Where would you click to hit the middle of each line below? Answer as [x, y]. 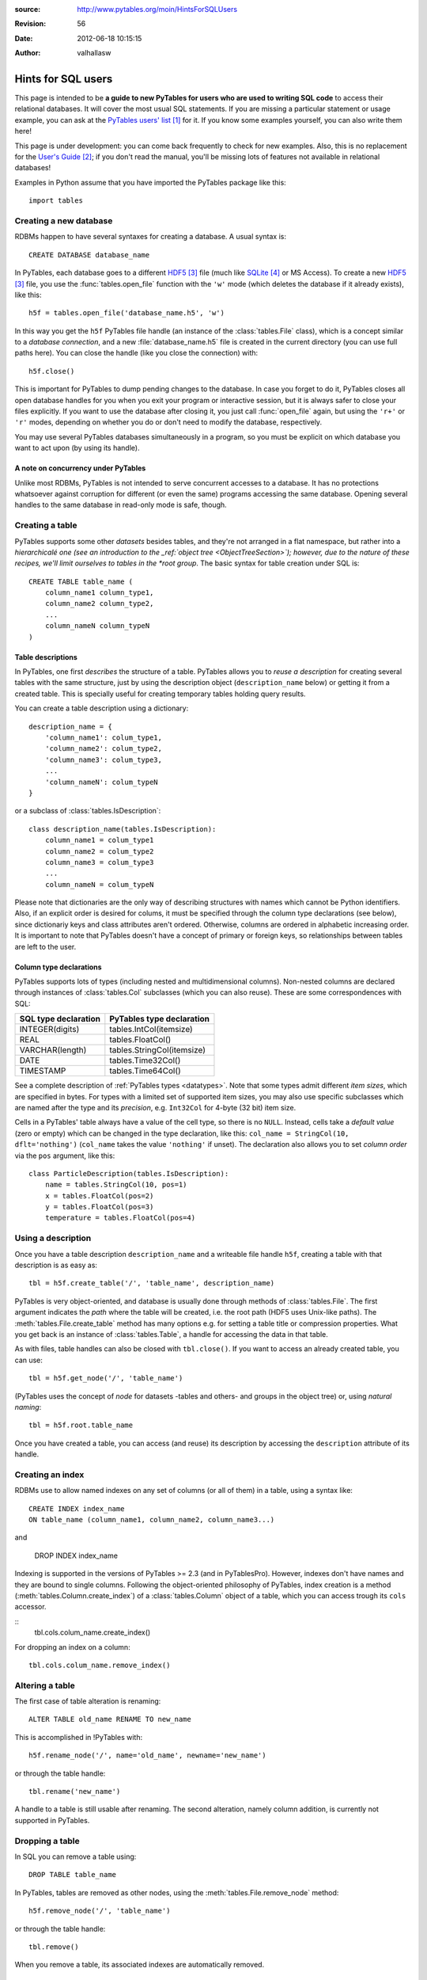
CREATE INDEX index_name [77, 1508]
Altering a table [45, 1685]
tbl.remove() [54, 1947]
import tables [56, 201]
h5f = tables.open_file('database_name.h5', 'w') [127, 313]
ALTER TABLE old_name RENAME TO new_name [110, 1719]
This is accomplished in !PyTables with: [78, 1737]
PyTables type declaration [159, 1019]
